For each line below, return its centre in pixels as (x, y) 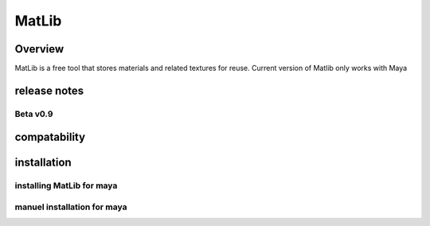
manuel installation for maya (71, 207)
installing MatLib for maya (66, 185)
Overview (39, 49)
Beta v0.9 (34, 114)
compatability (50, 137)
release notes (49, 90)
